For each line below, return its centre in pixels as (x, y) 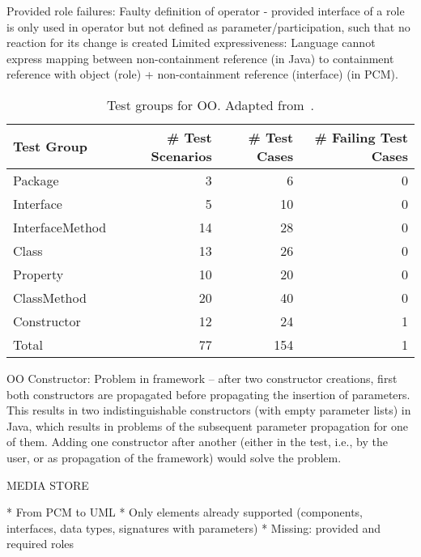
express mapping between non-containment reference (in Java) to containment (200, 58)
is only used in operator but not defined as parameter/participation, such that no (208, 26)
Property (38, 274)
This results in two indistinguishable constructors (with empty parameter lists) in (209, 410)
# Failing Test (361, 137)
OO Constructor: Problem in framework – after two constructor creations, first (202, 378)
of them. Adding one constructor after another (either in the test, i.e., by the (197, 442)
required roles (40, 544)
